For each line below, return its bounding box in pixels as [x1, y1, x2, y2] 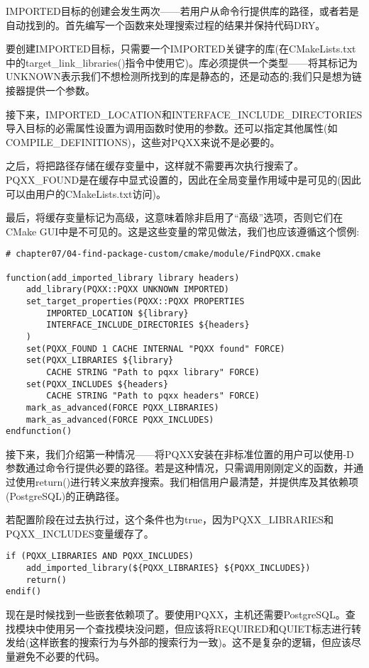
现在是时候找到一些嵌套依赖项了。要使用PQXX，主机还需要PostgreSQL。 [6, 607, 346, 621]
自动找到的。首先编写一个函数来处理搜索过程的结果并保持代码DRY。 [6, 17, 326, 32]
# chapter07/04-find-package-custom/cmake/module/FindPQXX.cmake [6, 249, 321, 260]
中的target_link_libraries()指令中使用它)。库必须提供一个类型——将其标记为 [6, 55, 358, 69]
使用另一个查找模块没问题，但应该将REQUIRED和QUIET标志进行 [45, 620, 351, 635]
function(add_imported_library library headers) [6, 272, 240, 283]
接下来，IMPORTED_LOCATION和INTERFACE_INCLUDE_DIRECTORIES [6, 106, 363, 121]
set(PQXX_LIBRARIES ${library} [26, 355, 174, 366]
